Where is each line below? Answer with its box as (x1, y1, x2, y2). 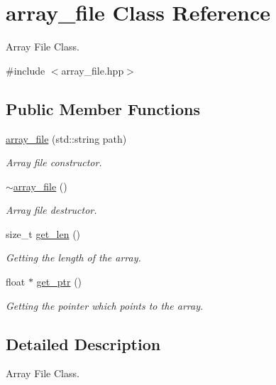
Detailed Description (6, 332, 161, 354)
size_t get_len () (6, 226, 81, 241)
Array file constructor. (6, 155, 102, 170)
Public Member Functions (6, 97, 200, 119)
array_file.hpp (61, 63, 124, 77)
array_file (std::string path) (6, 131, 127, 146)
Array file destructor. (6, 202, 97, 217)
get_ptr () (36, 274, 82, 289)
